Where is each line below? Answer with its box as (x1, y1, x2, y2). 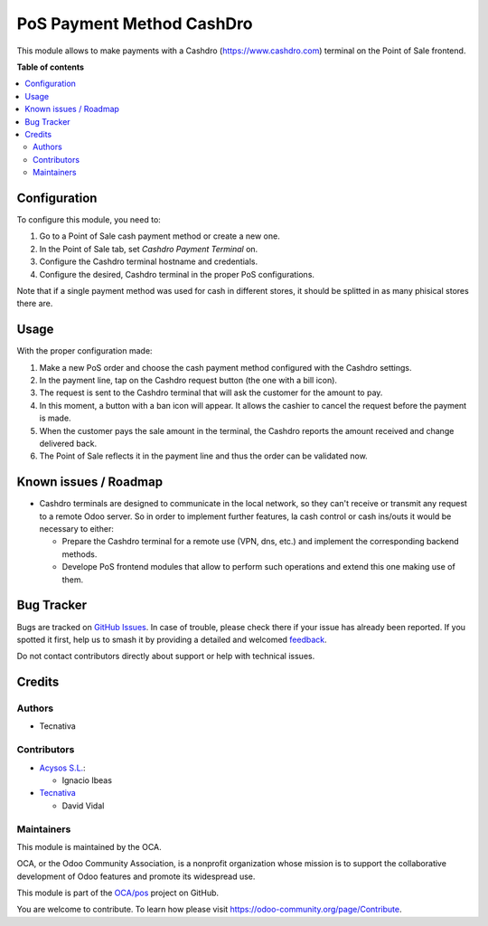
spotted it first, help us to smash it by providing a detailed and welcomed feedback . (16, 634, 327, 645)
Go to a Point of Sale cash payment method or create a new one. (39, 231, 280, 241)
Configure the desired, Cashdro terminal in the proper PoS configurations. (39, 269, 315, 279)
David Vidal (61, 800, 105, 811)
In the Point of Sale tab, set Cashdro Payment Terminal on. (39, 243, 258, 254)
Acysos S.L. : (39, 762, 86, 773)
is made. (39, 412, 71, 424)
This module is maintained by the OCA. (16, 841, 162, 852)
